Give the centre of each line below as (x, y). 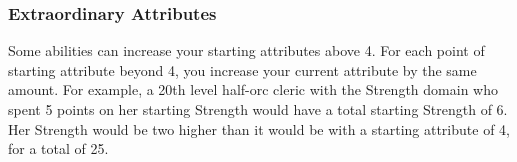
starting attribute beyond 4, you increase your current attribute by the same (242, 69)
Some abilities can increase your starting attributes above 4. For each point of (246, 50)
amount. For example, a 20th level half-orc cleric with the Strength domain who (253, 89)
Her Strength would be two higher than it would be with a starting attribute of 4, (259, 128)
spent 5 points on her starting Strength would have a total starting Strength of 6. (258, 109)
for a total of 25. (58, 148)
